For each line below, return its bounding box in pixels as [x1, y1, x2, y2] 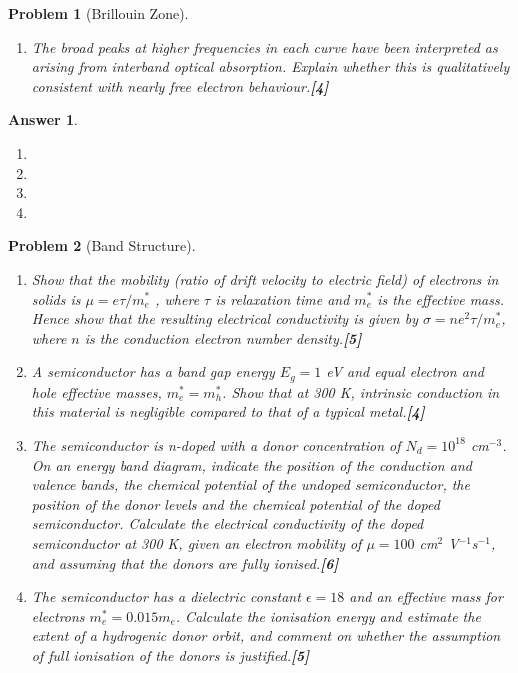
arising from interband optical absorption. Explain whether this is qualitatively [31, 56, 510, 77]
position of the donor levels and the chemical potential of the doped [31, 493, 440, 514]
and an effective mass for [349, 586, 503, 607]
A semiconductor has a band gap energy [31, 361, 275, 382]
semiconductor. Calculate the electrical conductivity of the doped [31, 513, 424, 534]
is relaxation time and [215, 288, 350, 309]
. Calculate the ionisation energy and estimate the [175, 605, 481, 626]
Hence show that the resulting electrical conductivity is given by [31, 308, 418, 329]
